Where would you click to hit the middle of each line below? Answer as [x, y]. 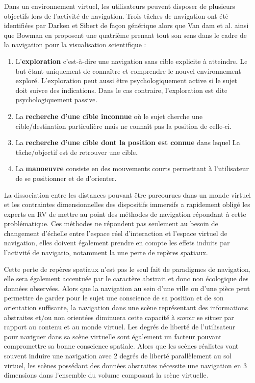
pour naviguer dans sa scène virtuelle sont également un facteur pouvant [113, 336]
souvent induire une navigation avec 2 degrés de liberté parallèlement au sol [118, 355]
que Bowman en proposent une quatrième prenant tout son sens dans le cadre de [125, 35]
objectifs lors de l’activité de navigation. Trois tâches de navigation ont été [116, 15]
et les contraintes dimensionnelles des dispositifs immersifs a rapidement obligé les [127, 204]
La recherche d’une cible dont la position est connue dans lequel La [128, 142]
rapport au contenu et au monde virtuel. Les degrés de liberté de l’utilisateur [120, 327]
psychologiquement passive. [56, 100]
